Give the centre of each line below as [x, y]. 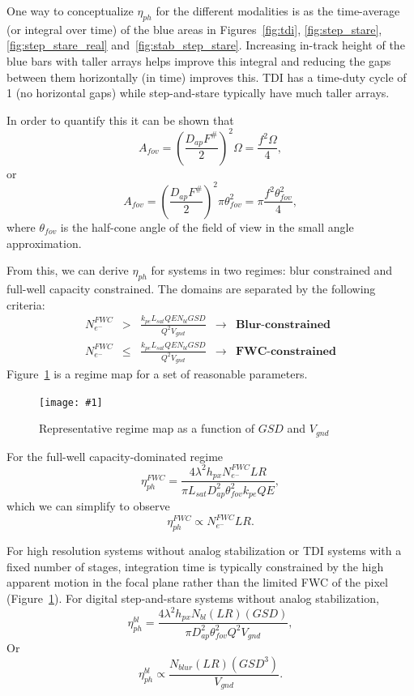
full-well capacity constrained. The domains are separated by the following [191, 288]
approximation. [44, 243]
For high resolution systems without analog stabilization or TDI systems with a [204, 551]
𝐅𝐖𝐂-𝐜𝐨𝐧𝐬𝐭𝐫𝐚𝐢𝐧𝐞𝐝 [286, 351]
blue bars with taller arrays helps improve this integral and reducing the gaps [199, 60]
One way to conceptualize [70, 11]
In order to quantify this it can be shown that [120, 120]
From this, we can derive [68, 270]
